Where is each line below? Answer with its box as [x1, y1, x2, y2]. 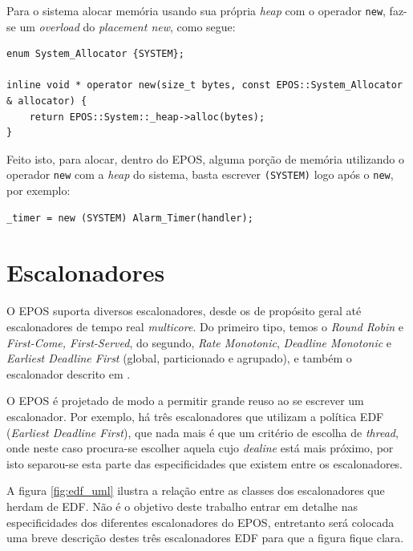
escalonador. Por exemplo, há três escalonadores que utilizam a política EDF [6, 407, 384, 424]
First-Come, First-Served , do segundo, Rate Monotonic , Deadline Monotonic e [6, 334, 392, 350]
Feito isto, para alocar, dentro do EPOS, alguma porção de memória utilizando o [6, 150, 404, 167]
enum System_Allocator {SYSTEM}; [6, 48, 184, 60]
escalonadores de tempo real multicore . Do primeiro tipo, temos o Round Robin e [6, 318, 403, 334]
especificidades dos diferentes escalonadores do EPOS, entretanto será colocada [6, 513, 395, 530]
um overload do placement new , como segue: [19, 18, 236, 34]
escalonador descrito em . [6, 365, 131, 382]
